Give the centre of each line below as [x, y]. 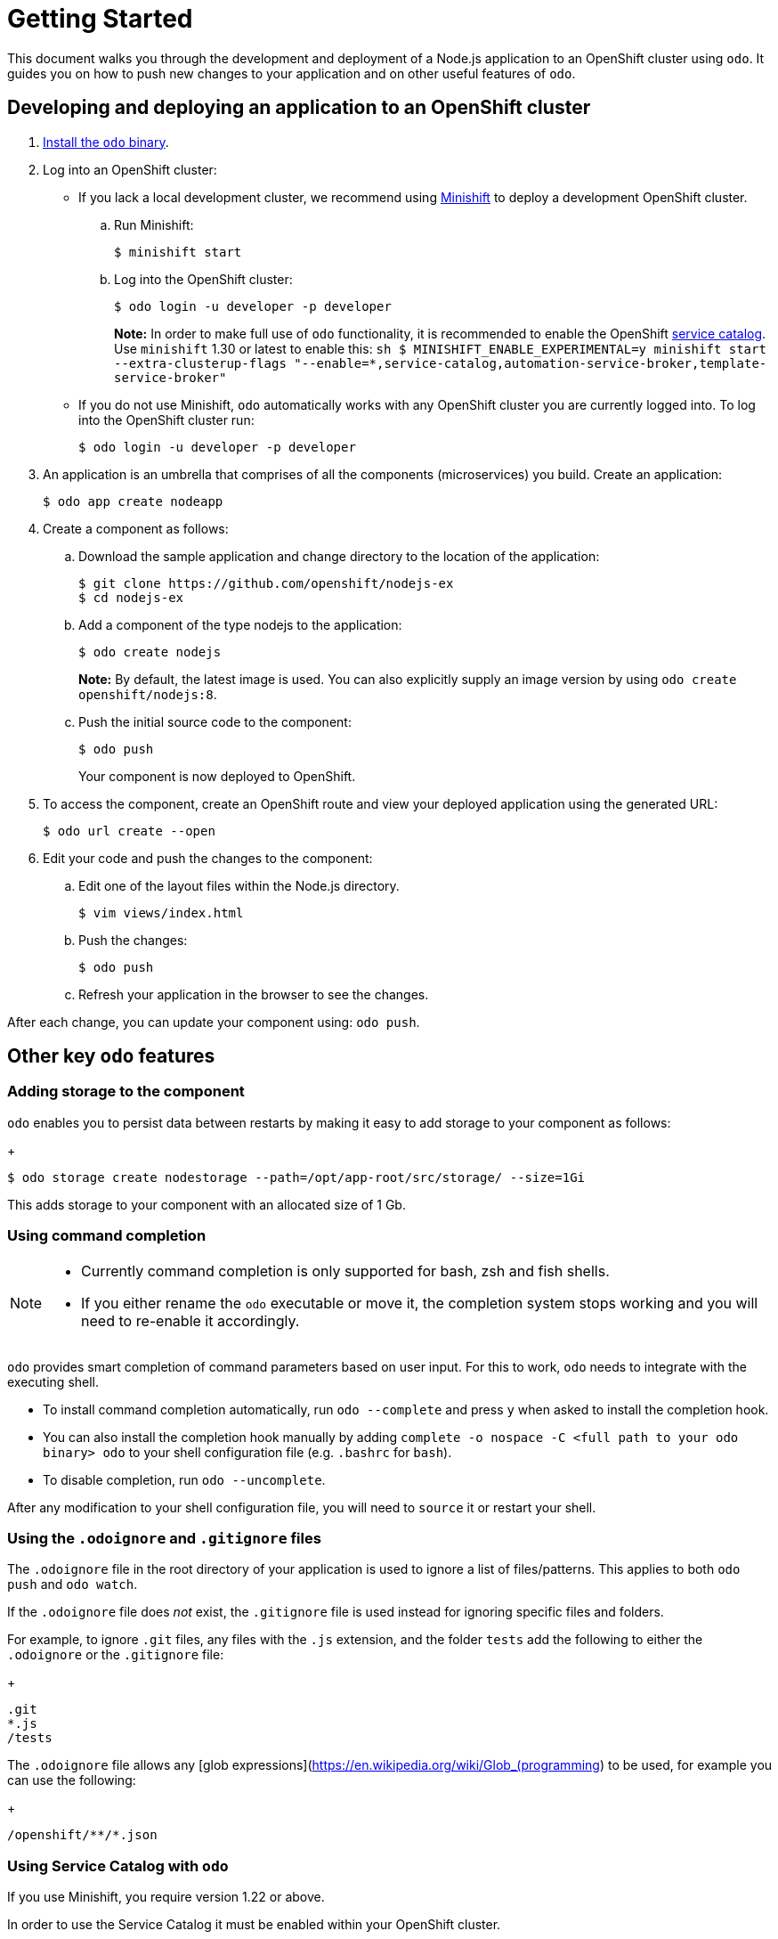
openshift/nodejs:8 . [148, 694]
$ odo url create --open [129, 831]
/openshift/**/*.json [82, 1835]
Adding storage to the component [126, 1092]
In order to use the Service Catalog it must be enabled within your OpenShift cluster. [254, 1925]
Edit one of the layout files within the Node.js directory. [239, 885]
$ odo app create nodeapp [133, 501]
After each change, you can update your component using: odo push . [214, 1022]
